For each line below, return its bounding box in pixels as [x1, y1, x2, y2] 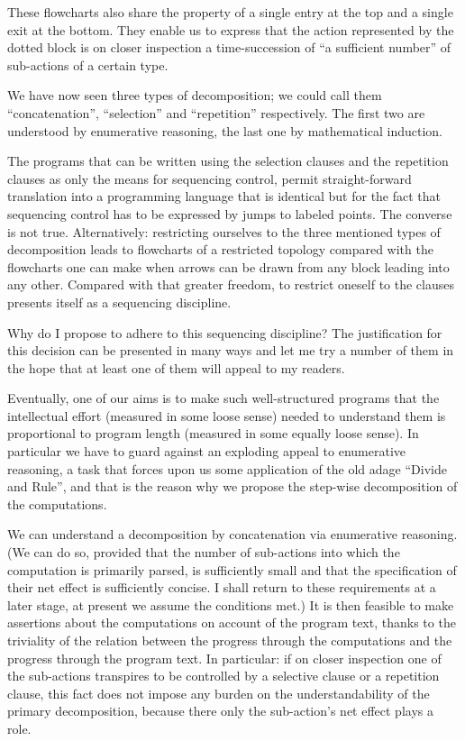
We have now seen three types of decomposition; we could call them [7, 86, 382, 105]
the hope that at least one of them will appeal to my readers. [7, 358, 345, 377]
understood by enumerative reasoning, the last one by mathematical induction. [7, 121, 442, 140]
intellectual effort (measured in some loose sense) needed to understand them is [7, 406, 446, 425]
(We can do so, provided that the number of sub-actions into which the [7, 543, 400, 562]
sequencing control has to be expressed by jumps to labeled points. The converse [7, 204, 452, 223]
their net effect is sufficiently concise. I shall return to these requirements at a [7, 578, 436, 597]
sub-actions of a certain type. [7, 55, 169, 74]
